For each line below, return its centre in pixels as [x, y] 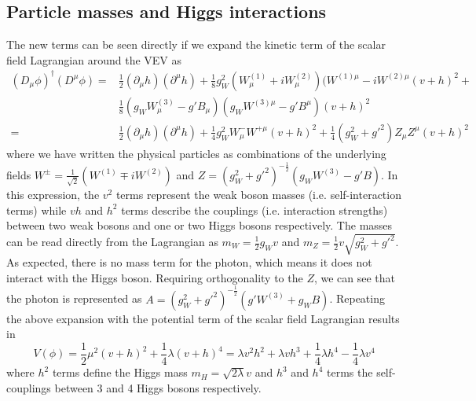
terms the [350, 372]
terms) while [37, 210]
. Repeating [357, 298]
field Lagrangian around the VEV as [94, 59]
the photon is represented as [74, 298]
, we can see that [355, 277]
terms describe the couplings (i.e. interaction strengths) [254, 210]
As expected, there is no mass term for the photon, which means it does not [189, 262]
